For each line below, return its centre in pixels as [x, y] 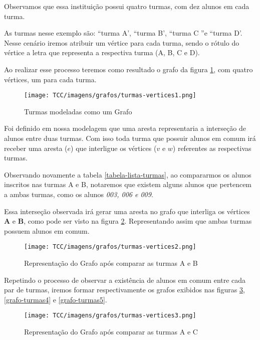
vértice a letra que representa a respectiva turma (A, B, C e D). [102, 52]
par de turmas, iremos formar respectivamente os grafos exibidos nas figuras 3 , [124, 290]
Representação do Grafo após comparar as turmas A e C [111, 332]
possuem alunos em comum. [47, 230]
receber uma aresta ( [36, 148]
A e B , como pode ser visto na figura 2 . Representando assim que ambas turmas [128, 221]
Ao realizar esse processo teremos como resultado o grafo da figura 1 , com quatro [128, 69]
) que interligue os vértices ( [114, 148]
